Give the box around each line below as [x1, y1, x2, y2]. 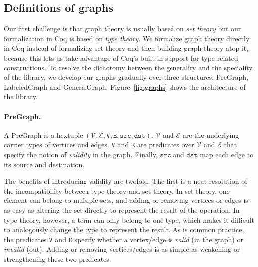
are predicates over [137, 139, 194, 150]
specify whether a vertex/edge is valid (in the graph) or [74, 234, 243, 244]
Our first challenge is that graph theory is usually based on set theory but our [4, 23, 241, 34]
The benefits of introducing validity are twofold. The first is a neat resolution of [4, 176, 247, 186]
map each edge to [200, 149, 254, 159]
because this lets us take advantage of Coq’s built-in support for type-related [4, 52, 238, 63]
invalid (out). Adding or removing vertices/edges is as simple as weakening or [4, 244, 240, 254]
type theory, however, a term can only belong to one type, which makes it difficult [4, 214, 255, 225]
